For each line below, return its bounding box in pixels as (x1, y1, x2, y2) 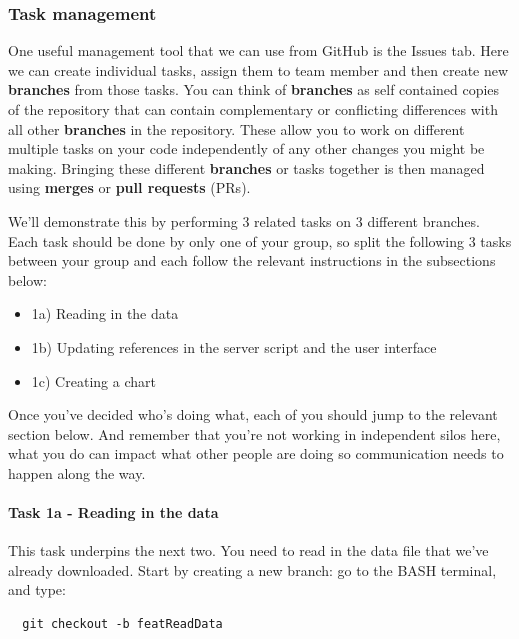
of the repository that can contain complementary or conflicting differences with (8, 99, 498, 119)
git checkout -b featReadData (22, 617, 223, 632)
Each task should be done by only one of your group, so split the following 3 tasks (8, 230, 512, 251)
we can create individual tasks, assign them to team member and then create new (8, 59, 509, 80)
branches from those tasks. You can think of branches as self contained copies (8, 79, 500, 100)
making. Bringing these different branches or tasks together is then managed (8, 157, 485, 178)
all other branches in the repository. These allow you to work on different (8, 118, 465, 139)
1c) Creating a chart (31, 370, 156, 391)
